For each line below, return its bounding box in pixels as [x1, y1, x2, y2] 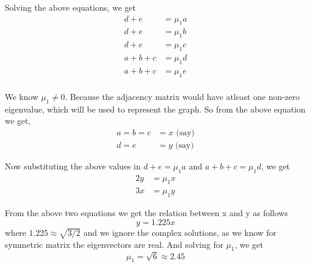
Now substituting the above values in [5, 159, 141, 172]
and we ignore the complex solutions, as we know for [83, 226, 276, 238]
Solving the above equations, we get [5, 1, 136, 13]
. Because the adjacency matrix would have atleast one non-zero [65, 90, 300, 102]
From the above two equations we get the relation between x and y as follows [5, 207, 288, 219]
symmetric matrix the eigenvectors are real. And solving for [5, 238, 224, 250]
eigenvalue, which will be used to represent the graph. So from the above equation [5, 102, 306, 115]
